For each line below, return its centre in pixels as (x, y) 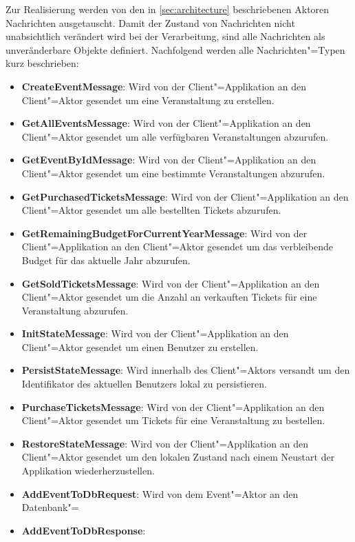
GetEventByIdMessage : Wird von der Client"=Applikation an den (169, 160)
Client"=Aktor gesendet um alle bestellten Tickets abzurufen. (151, 210)
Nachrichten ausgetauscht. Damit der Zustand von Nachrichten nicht (150, 22)
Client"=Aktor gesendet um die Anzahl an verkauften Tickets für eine (169, 297)
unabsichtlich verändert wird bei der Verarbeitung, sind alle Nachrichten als (165, 36)
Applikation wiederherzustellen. (88, 471)
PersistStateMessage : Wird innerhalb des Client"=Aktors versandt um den (186, 370)
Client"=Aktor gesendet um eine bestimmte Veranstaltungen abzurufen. (173, 173)
